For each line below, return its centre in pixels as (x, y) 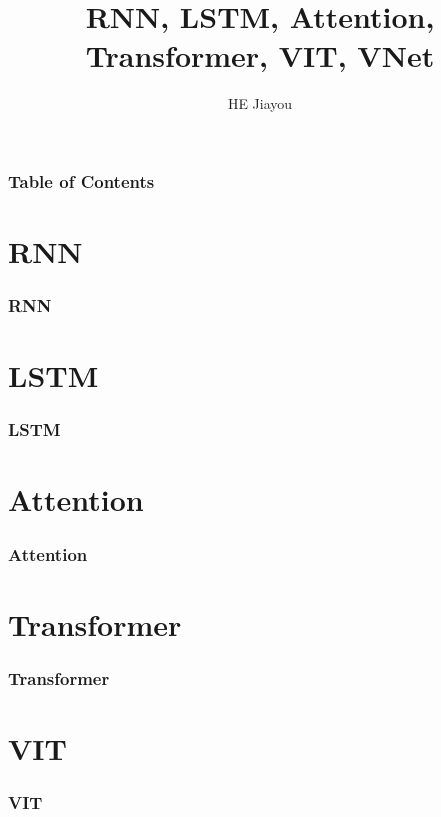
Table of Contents (81, 180)
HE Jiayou (260, 103)
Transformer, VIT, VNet (260, 55)
